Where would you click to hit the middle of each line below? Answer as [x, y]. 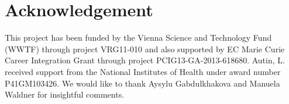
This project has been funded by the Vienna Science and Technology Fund [138, 37]
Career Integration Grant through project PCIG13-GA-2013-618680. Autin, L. [145, 60]
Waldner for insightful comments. [65, 94]
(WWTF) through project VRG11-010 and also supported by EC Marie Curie [145, 49]
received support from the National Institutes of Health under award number [143, 71]
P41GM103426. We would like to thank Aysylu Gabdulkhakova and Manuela [142, 83]
